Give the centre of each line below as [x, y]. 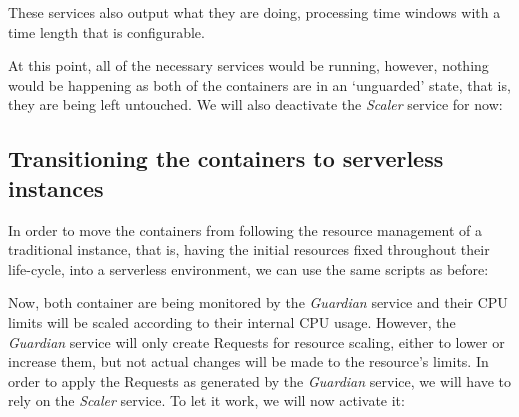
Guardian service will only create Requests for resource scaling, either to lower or [256, 341]
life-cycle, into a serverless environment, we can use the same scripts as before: [248, 268]
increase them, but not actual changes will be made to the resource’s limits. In [248, 361]
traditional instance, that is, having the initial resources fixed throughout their [249, 249]
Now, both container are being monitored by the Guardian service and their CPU [258, 302]
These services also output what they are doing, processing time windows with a [254, 12]
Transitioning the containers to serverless [226, 158]
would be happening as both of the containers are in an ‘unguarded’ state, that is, [259, 84]
